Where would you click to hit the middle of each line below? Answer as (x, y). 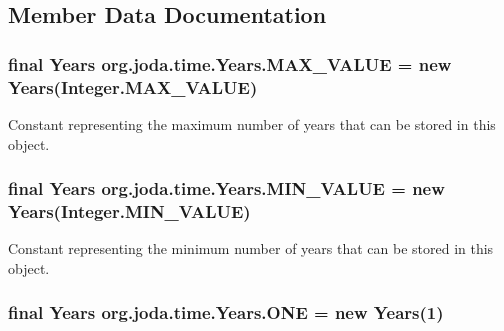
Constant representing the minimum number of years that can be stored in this (251, 248)
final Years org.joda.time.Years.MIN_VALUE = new (226, 188)
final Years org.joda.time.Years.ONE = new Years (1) (226, 312)
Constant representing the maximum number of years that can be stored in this (252, 123)
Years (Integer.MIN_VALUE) (129, 210)
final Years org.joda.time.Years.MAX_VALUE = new (230, 63)
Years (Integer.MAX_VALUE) (133, 86)
